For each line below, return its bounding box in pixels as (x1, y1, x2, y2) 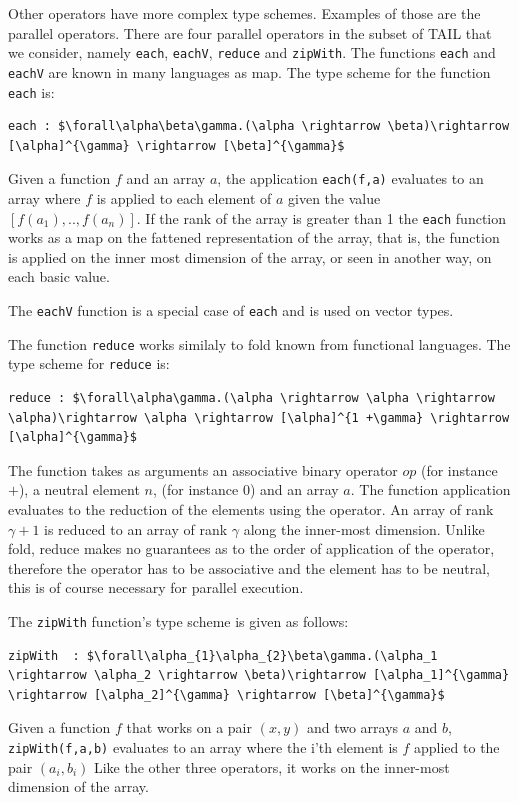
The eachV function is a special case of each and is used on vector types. (8, 300, 454, 321)
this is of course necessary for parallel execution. (8, 577, 304, 598)
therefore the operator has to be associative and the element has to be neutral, (8, 557, 490, 578)
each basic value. (8, 266, 110, 287)
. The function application (350, 479, 511, 500)
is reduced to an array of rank (44, 518, 228, 539)
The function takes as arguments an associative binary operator (8, 459, 398, 480)
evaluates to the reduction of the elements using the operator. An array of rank (8, 498, 494, 519)
